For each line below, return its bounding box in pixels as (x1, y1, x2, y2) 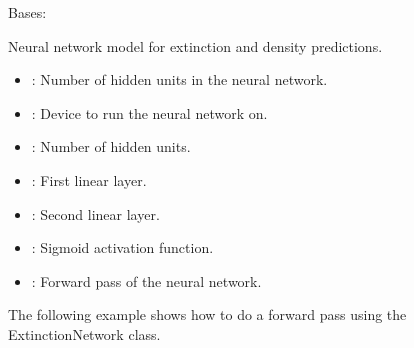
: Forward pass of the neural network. (31, 270, 262, 291)
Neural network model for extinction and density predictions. (8, 35, 383, 56)
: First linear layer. (31, 169, 147, 190)
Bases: (8, 2, 47, 22)
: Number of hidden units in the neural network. (31, 69, 328, 90)
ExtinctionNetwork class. (8, 323, 161, 344)
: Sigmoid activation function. (31, 237, 214, 258)
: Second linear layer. (31, 203, 160, 224)
